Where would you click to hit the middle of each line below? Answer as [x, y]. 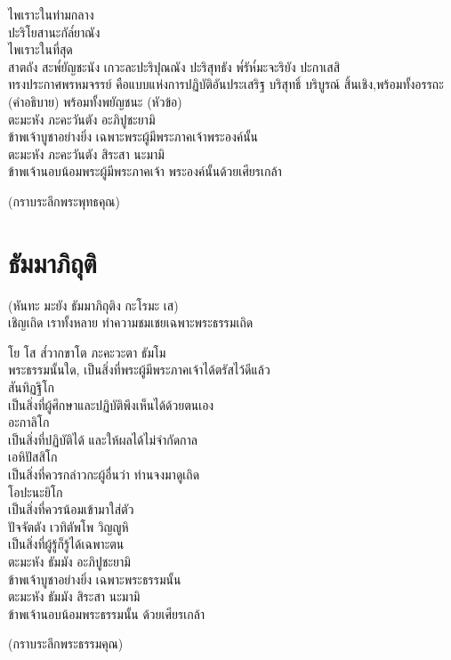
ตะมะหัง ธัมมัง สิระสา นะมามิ [74, 596]
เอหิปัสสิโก [33, 457]
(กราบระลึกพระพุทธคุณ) [64, 201]
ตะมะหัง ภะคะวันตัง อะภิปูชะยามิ [82, 119]
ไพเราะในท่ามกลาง [51, 14]
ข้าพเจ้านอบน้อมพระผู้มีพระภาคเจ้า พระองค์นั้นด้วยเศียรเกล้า [145, 171]
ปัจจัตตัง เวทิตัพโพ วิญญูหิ [68, 526]
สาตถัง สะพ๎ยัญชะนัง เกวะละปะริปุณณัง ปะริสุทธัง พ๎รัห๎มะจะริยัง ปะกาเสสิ [174, 66]
